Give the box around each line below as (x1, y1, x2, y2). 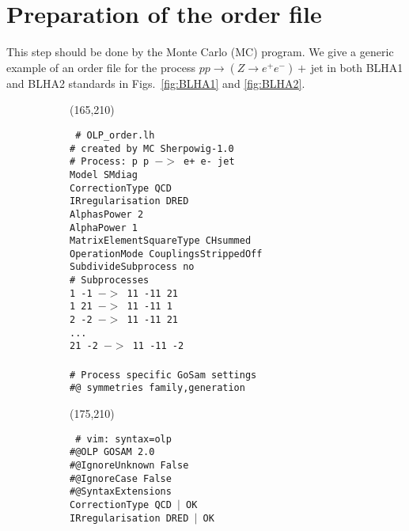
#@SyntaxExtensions (70, 486, 172, 498)
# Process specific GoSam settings (70, 369, 257, 381)
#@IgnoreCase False (70, 472, 172, 484)
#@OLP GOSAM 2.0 (70, 446, 155, 458)
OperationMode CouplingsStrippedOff (70, 248, 263, 260)
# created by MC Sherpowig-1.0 (70, 142, 234, 154)
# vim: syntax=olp (75, 433, 172, 445)
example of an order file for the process (6, 59, 196, 75)
